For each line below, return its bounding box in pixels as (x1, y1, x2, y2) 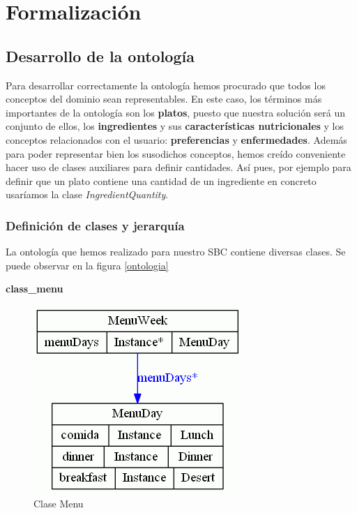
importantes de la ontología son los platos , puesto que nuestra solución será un (6, 105, 346, 119)
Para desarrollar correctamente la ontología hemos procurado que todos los (6, 77, 326, 92)
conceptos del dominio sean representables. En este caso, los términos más (6, 91, 322, 106)
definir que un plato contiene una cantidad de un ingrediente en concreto (6, 173, 317, 188)
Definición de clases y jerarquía (6, 216, 185, 234)
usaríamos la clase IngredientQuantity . (6, 187, 169, 202)
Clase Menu (33, 496, 84, 510)
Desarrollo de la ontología (6, 45, 195, 66)
